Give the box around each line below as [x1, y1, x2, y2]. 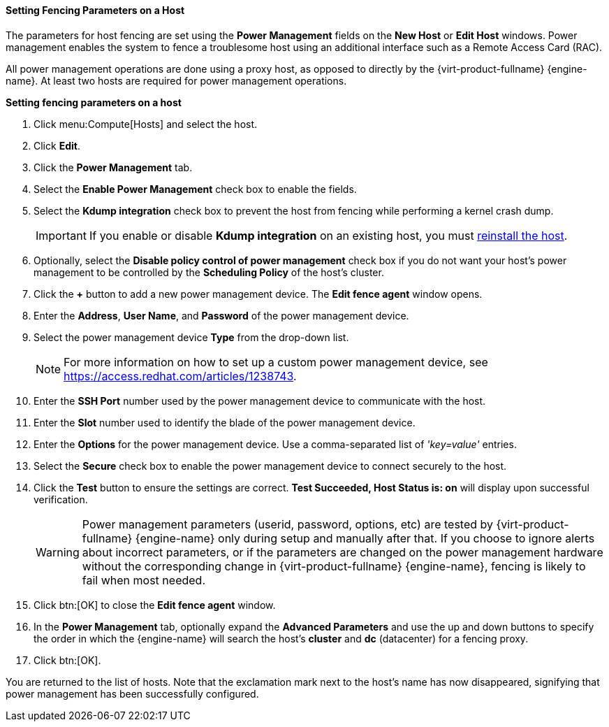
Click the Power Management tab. [34, 161, 193, 173]
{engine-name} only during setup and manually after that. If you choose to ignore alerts [135, 531, 595, 545]
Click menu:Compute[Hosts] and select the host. [34, 117, 258, 130]
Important [36, 228, 87, 243]
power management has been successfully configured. [6, 687, 259, 700]
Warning [36, 545, 80, 559]
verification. [34, 493, 88, 505]
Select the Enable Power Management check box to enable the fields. [34, 182, 357, 195]
